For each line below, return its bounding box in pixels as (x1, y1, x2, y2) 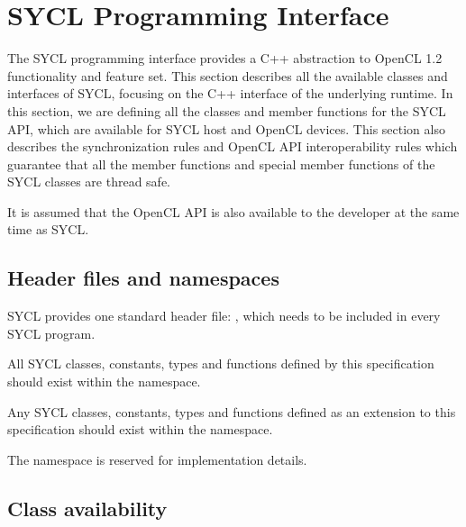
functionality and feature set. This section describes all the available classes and (7, 66, 448, 85)
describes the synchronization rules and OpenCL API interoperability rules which (7, 137, 458, 156)
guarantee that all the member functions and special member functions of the (7, 154, 435, 173)
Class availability (7, 494, 168, 522)
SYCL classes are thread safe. (7, 172, 170, 191)
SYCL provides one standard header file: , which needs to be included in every (7, 306, 441, 325)
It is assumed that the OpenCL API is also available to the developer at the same (7, 202, 460, 221)
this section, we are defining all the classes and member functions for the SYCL (7, 101, 446, 120)
